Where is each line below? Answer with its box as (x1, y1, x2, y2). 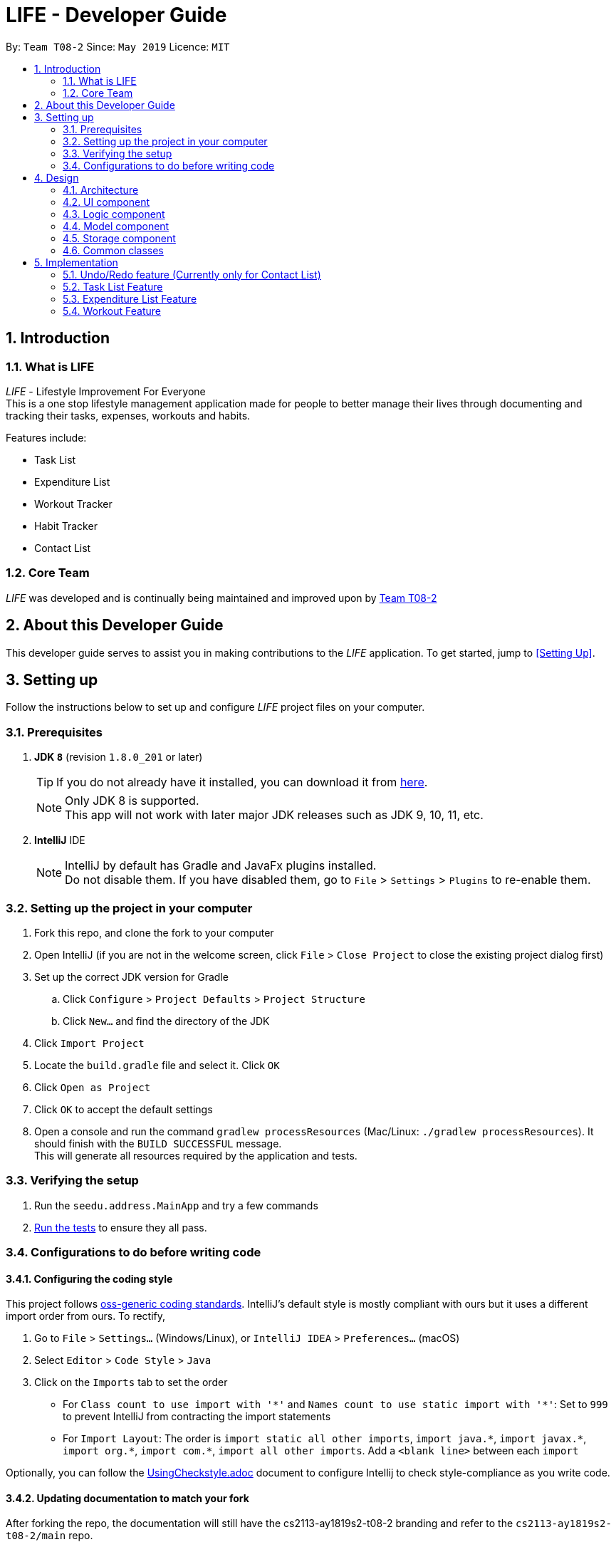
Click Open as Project (34, 1080, 151, 1093)
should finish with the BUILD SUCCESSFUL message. (34, 1137, 282, 1150)
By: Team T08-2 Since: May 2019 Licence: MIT (6, 40, 230, 53)
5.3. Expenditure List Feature (63, 292, 197, 305)
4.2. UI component (63, 195, 150, 208)
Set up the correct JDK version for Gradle (34, 970, 229, 983)
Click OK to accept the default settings (34, 1103, 213, 1115)
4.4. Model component (63, 219, 169, 232)
